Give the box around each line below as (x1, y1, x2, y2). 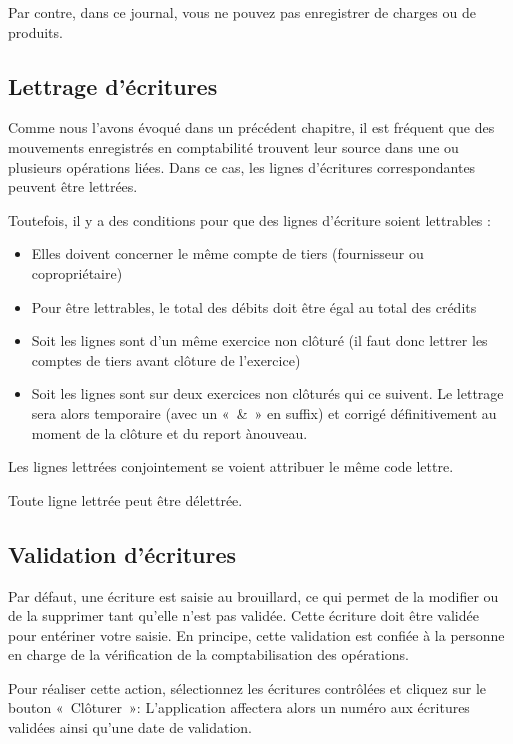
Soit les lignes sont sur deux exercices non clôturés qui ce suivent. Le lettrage (31, 383, 504, 404)
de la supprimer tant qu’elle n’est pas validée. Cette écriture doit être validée (8, 605, 479, 626)
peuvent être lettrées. (8, 176, 138, 197)
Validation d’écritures (8, 538, 237, 569)
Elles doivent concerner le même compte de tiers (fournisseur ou (31, 243, 424, 264)
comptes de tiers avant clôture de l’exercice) (31, 349, 301, 370)
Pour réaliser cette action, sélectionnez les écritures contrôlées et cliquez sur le (8, 677, 487, 698)
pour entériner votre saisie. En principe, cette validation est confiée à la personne (8, 624, 505, 645)
